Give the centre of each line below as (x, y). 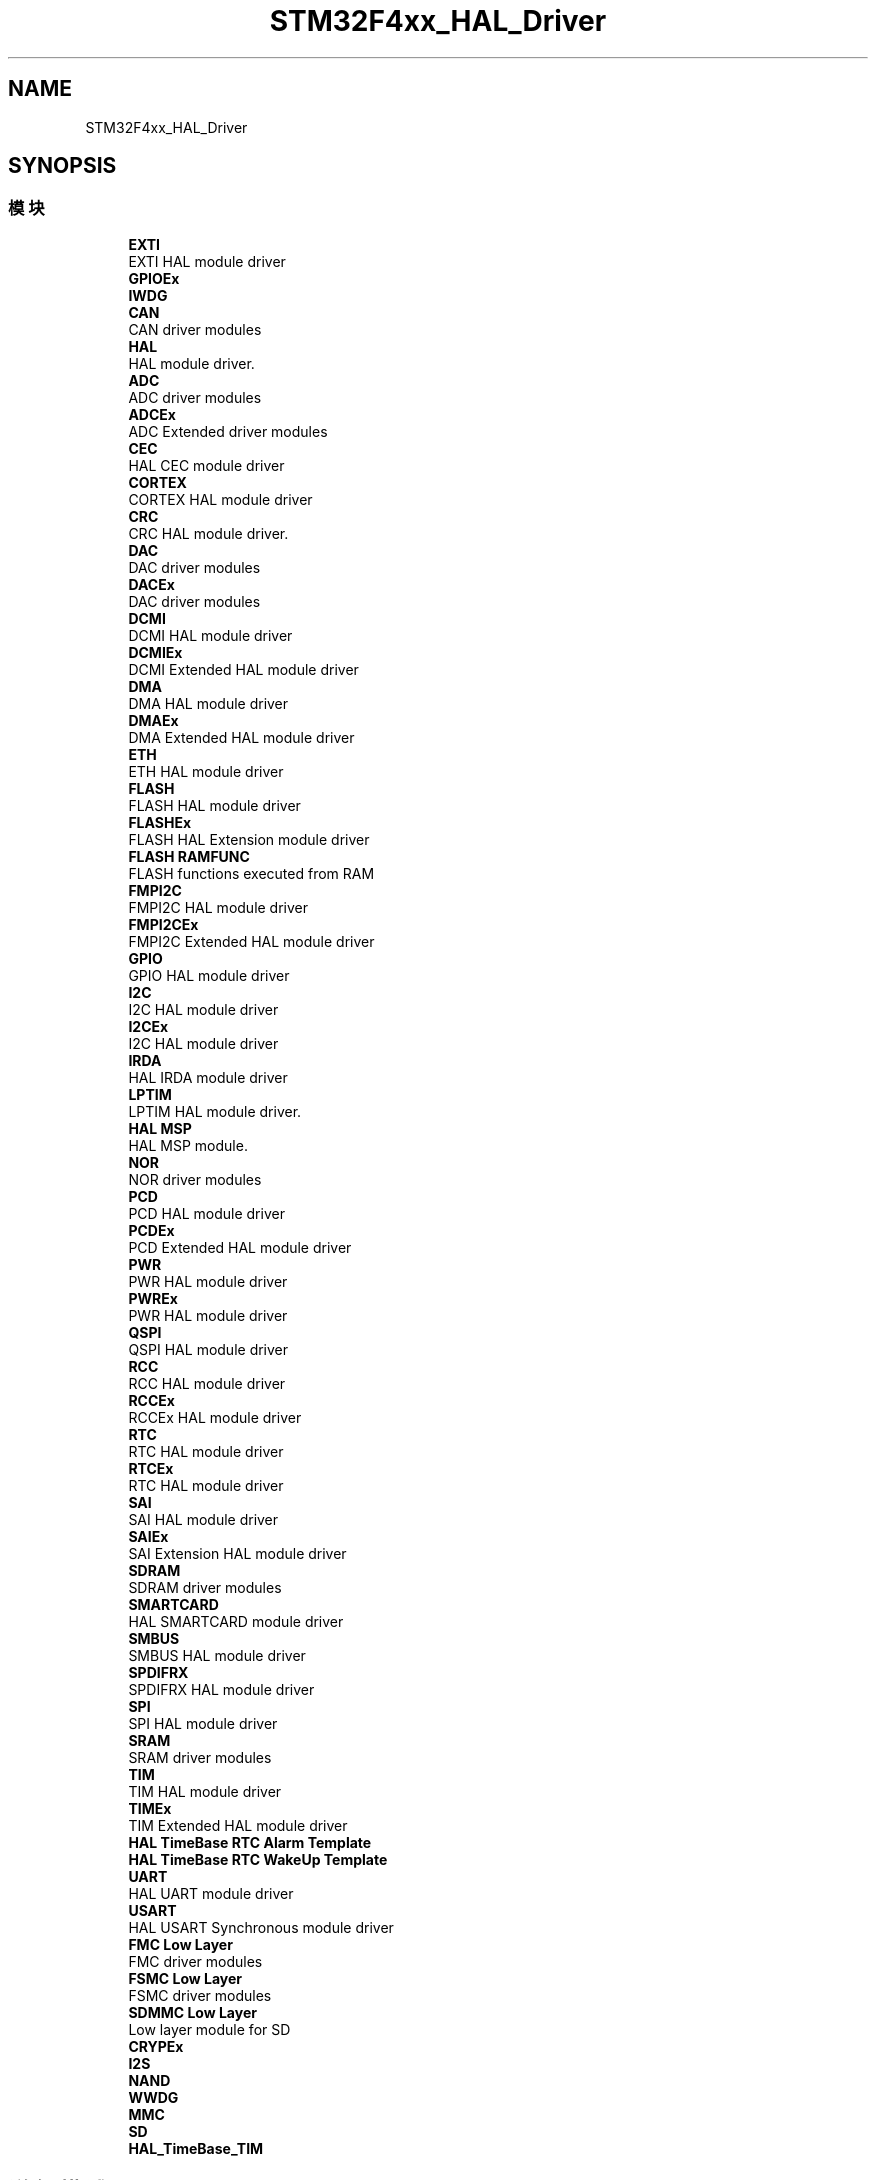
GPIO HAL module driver (209, 975)
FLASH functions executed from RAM (251, 873)
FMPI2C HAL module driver (218, 907)
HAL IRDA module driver (208, 1077)
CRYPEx (156, 2046)
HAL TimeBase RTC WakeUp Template (258, 1859)
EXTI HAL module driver (207, 261)
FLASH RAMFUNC (189, 856)
